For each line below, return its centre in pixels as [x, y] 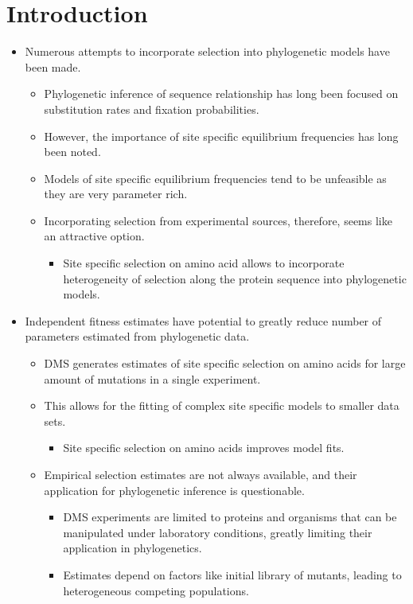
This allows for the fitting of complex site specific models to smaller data [222, 405]
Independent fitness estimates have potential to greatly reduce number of [203, 320]
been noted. [72, 152]
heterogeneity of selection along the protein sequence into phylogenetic [235, 278]
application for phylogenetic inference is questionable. [174, 490]
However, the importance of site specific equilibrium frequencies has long [221, 136]
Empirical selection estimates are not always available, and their [201, 474]
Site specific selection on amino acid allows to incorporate [204, 263]
